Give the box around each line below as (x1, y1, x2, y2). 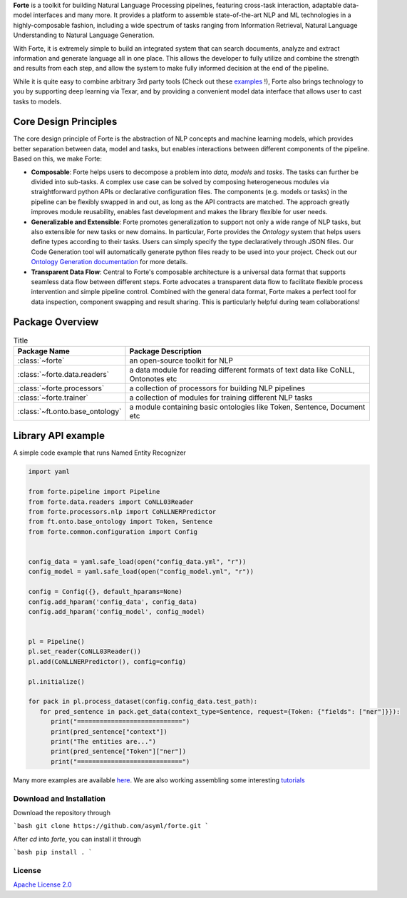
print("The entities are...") (51, 737, 157, 745)
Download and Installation (13, 793, 106, 803)
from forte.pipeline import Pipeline (28, 488, 160, 496)
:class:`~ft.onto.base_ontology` (17, 406, 122, 416)
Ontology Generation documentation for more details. (31, 258, 188, 266)
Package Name (17, 346, 71, 356)
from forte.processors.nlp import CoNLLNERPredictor (28, 508, 217, 516)
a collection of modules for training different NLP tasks (129, 393, 313, 403)
